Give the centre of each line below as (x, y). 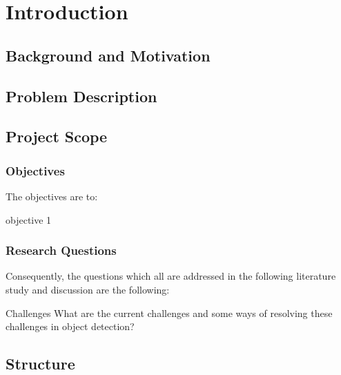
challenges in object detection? (70, 326)
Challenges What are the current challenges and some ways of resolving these (169, 312)
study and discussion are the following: (88, 289)
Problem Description (81, 96)
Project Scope (57, 136)
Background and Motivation (108, 55)
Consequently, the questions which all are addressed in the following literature (171, 276)
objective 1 (29, 219)
